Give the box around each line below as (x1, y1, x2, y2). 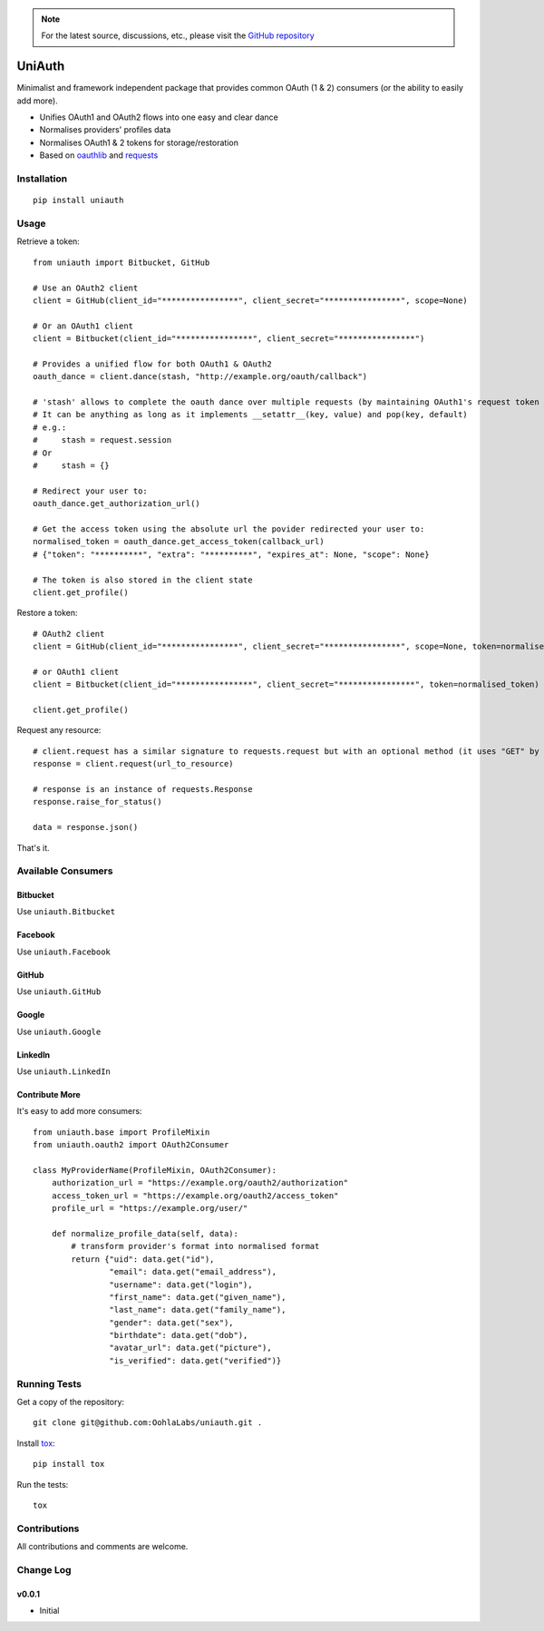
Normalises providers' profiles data (39, 124, 171, 135)
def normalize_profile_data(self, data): (51, 1228, 239, 1238)
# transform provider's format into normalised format (71, 1241, 320, 1252)
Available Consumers (16, 864, 113, 877)
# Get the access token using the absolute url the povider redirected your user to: (33, 523, 425, 534)
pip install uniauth (33, 195, 124, 206)
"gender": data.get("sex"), (109, 1317, 235, 1328)
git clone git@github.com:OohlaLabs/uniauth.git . (33, 1418, 263, 1428)
